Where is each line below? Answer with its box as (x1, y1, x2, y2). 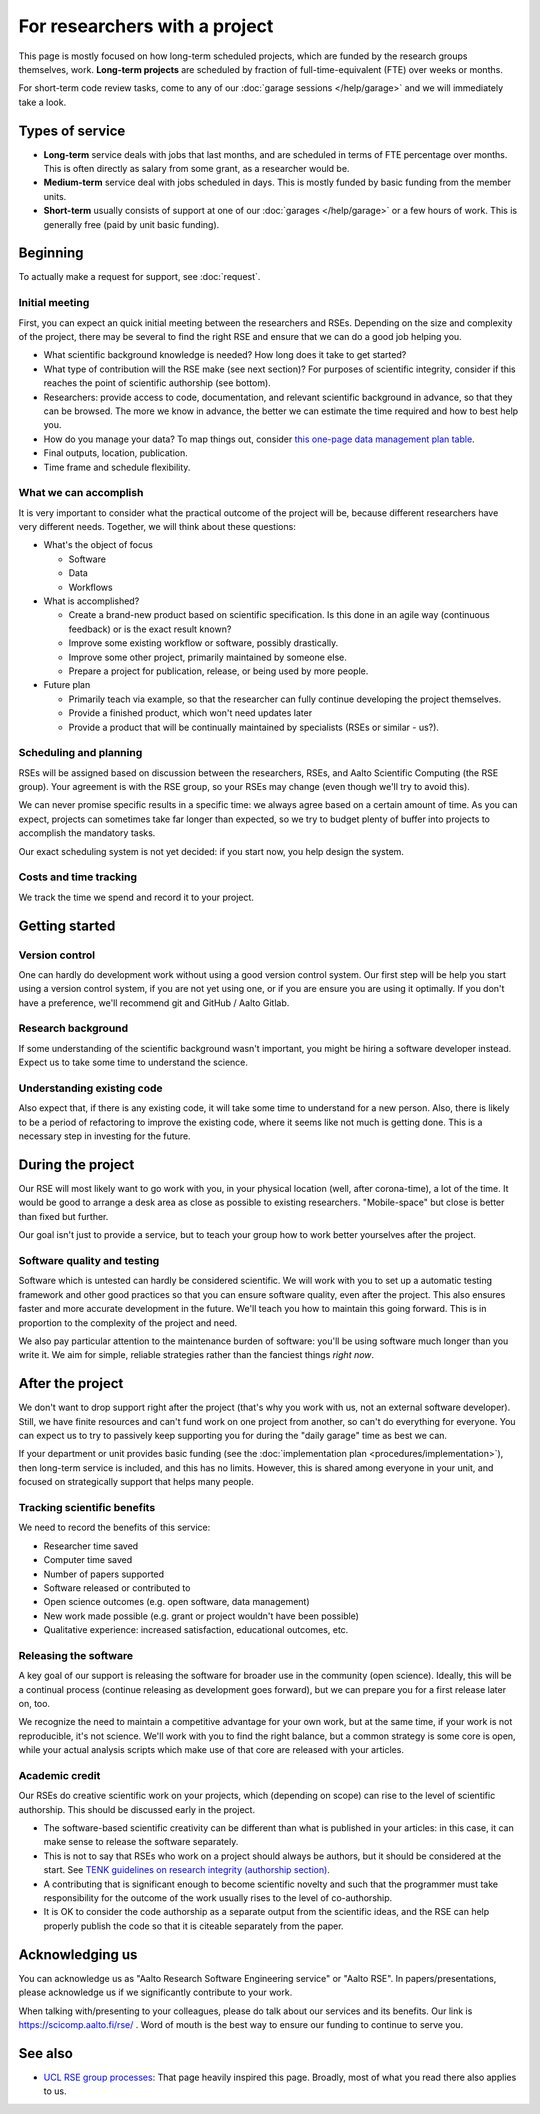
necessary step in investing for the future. (18, 1130, 191, 1142)
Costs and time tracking (18, 870, 138, 884)
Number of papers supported (43, 1568, 165, 1580)
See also (18, 2045, 74, 2062)
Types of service (18, 122, 126, 139)
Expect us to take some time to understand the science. (18, 1056, 249, 1069)
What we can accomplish (18, 486, 144, 500)
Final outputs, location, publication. (43, 447, 189, 459)
